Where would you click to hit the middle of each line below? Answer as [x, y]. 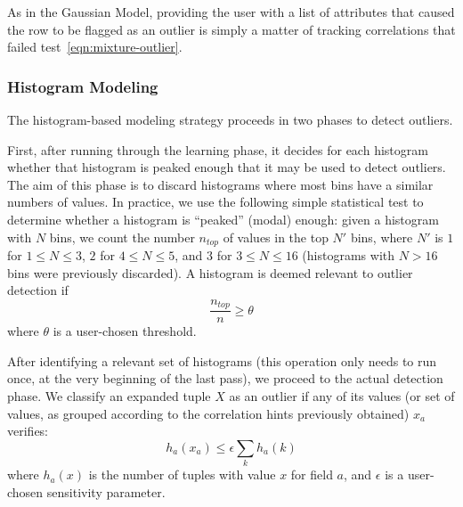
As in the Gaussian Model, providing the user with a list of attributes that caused [231, 12]
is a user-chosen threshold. [125, 331]
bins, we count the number [122, 237]
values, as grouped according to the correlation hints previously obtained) [208, 413]
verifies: [28, 431]
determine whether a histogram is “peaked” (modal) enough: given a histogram [223, 219]
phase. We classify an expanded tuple [109, 396]
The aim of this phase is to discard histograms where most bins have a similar [220, 184]
